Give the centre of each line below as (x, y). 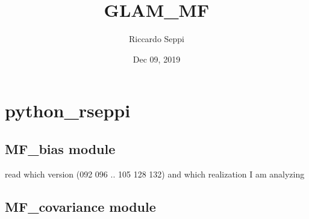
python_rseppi (68, 110)
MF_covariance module (80, 206)
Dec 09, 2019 (157, 59)
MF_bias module (60, 148)
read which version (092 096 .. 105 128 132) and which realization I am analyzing (155, 174)
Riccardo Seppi (157, 39)
